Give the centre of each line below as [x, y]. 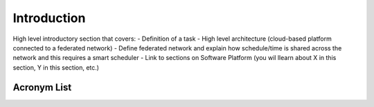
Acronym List [42, 87]
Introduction [49, 18]
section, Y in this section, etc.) [56, 67]
